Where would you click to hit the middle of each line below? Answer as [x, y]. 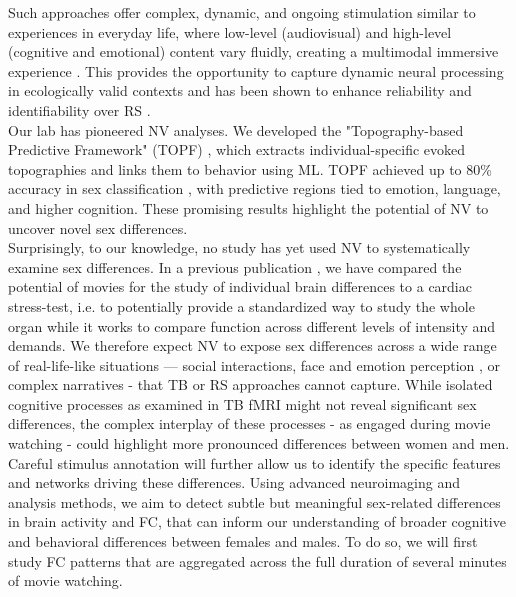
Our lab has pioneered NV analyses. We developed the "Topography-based [236, 129]
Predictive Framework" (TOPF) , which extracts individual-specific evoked [237, 149]
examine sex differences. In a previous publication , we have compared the [235, 266]
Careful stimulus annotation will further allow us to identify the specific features [254, 462]
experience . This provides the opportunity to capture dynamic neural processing [256, 70]
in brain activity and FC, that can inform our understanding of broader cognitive [257, 521]
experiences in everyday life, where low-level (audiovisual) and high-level [230, 31]
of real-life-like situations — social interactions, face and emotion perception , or [254, 364]
